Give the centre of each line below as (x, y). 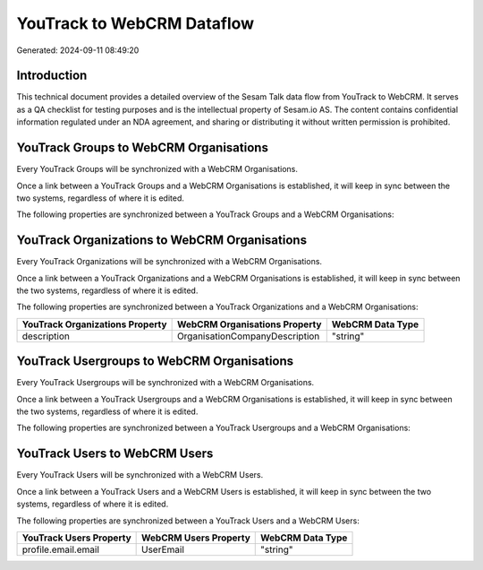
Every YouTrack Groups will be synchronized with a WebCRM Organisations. (157, 169)
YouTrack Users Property (76, 538)
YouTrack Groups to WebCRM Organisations (142, 148)
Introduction (52, 76)
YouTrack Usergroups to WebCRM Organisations (155, 362)
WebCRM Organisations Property (249, 324)
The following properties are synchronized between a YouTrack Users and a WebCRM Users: (188, 521)
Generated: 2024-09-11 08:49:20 (78, 50)
